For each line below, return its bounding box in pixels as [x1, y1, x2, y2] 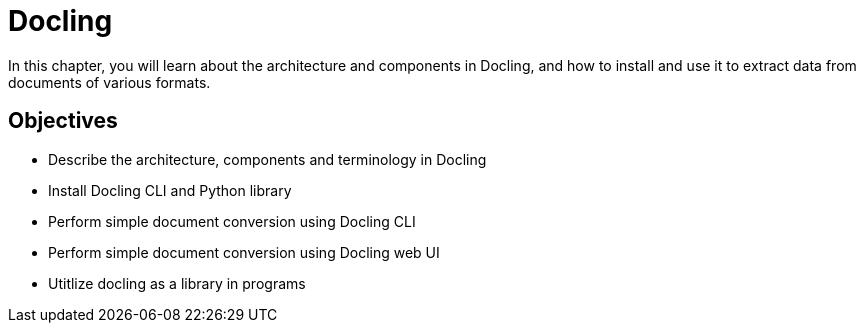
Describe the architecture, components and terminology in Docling [48, 150, 487, 168]
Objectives [8, 108, 118, 134]
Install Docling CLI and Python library [48, 181, 292, 199]
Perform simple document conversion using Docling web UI [48, 243, 440, 261]
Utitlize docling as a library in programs [48, 274, 306, 292]
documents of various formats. [8, 73, 211, 91]
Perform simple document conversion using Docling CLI [48, 212, 416, 230]
